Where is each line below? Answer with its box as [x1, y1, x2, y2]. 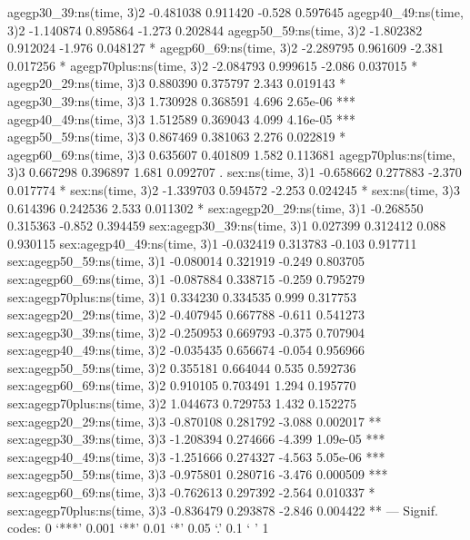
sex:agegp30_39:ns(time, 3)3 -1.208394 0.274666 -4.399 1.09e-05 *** [7, 429, 385, 448]
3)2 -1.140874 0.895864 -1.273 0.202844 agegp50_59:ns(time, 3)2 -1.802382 [7, 20, 423, 39]
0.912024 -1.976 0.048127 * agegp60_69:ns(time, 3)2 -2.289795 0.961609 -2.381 [7, 38, 445, 57]
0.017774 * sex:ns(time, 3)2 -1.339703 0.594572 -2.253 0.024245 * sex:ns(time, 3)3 [7, 180, 461, 199]
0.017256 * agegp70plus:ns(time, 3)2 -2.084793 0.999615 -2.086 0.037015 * [7, 55, 418, 74]
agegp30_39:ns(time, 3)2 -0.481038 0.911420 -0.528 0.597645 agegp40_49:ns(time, [7, 3, 464, 21]
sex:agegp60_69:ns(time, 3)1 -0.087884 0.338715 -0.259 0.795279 [7, 269, 365, 288]
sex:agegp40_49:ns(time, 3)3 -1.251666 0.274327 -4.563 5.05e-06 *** [7, 447, 385, 466]
